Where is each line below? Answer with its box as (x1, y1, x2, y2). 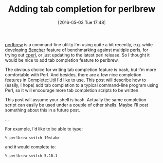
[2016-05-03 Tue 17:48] (57, 19, 106, 25)
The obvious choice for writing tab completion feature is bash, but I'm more (5, 67, 157, 72)
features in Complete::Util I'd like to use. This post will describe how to (5, 77, 146, 83)
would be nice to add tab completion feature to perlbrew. (5, 57, 119, 63)
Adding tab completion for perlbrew (8, 3, 156, 15)
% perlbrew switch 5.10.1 (5, 153, 57, 158)
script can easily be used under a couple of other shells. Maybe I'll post (5, 102, 148, 108)
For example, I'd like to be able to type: (5, 126, 83, 132)
